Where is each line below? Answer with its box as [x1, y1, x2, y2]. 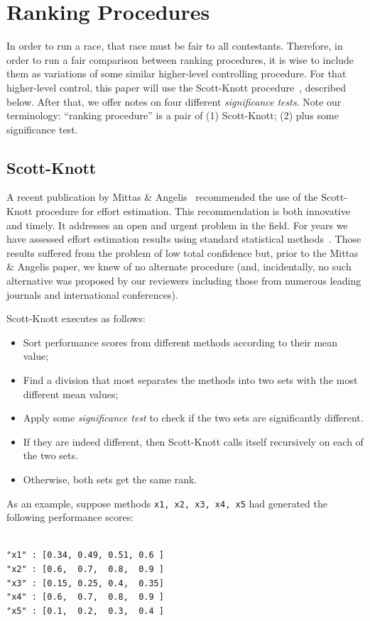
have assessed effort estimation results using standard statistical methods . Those [6, 231, 361, 246]
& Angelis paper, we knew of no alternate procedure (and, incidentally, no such [6, 259, 352, 274]
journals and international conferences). [6, 287, 178, 302]
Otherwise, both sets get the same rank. [23, 471, 197, 486]
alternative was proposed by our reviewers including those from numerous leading [6, 273, 361, 288]
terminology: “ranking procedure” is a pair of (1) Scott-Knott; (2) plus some [6, 108, 339, 123]
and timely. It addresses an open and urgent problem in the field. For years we [6, 217, 348, 232]
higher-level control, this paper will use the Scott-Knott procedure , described [6, 79, 347, 94]
